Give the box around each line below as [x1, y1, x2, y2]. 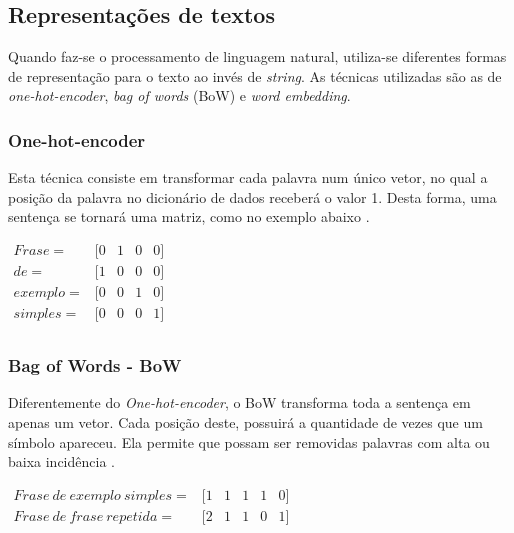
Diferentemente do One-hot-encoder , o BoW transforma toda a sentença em [8, 392, 471, 413]
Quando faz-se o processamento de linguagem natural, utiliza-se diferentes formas [8, 46, 507, 67]
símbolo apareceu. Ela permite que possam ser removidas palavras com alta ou [8, 431, 490, 452]
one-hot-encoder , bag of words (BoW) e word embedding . [8, 85, 351, 106]
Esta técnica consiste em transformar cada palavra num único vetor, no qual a [8, 167, 488, 188]
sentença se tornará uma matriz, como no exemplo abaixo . [8, 206, 370, 227]
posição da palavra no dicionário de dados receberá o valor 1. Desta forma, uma [8, 186, 497, 207]
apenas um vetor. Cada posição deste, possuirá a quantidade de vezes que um [8, 411, 483, 432]
